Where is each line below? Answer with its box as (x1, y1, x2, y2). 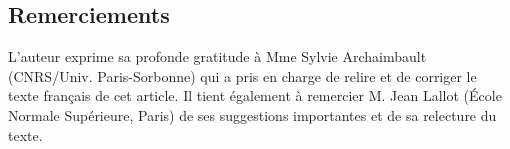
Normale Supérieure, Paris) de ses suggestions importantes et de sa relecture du (8, 104, 497, 125)
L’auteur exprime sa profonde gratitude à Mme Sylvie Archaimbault (8, 46, 427, 67)
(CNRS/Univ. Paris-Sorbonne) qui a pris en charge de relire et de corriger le (8, 65, 477, 86)
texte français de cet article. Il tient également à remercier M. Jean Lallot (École (8, 85, 502, 106)
